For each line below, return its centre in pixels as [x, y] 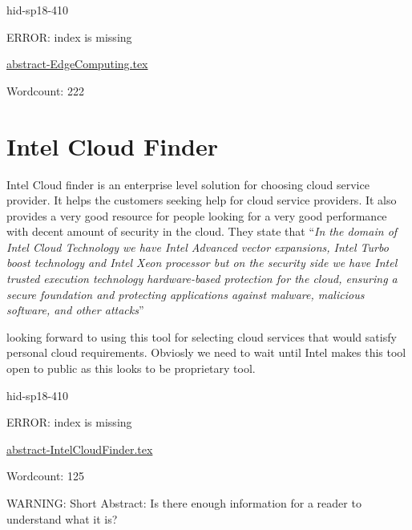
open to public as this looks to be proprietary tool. [131, 368]
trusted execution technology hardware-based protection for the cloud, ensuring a [202, 279]
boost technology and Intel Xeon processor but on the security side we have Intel [202, 263]
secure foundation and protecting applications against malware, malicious [186, 294]
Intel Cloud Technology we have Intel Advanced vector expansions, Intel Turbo [198, 247]
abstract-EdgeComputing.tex [77, 64]
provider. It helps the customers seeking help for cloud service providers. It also [202, 200]
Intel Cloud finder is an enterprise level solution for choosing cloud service [188, 184]
